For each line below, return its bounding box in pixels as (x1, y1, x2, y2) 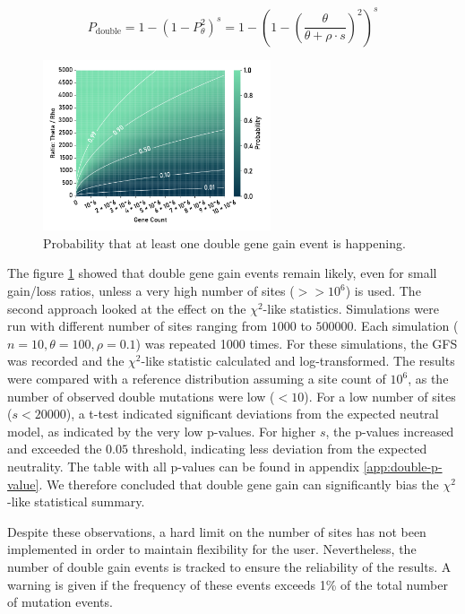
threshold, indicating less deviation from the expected (132, 439, 427, 458)
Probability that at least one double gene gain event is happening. (43, 233, 406, 252)
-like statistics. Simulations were (263, 298, 439, 317)
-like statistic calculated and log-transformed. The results (141, 351, 455, 370)
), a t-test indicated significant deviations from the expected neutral (65, 404, 439, 423)
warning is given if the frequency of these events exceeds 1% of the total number (7, 575, 448, 593)
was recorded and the (7, 351, 125, 370)
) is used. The (345, 281, 421, 300)
